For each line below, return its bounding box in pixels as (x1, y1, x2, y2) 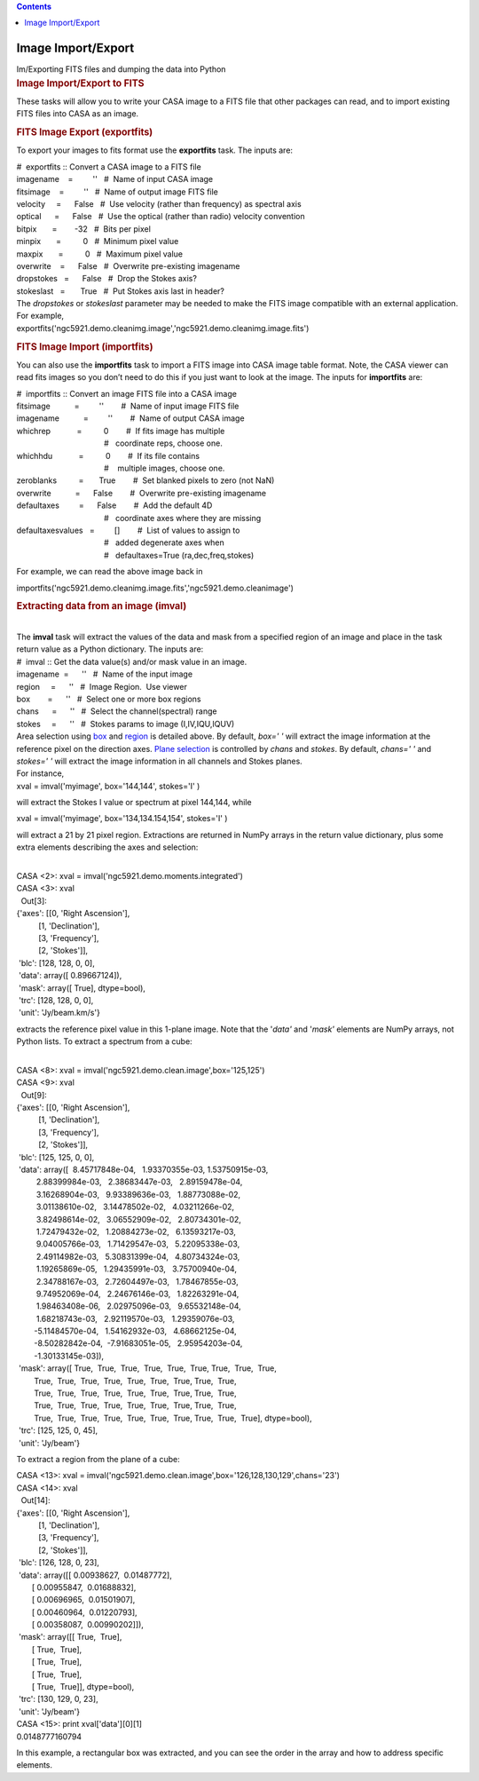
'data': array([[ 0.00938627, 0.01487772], (18, 1570, 172, 1580)
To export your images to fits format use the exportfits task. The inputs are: (16, 145, 293, 155)
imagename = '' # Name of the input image (16, 669, 193, 679)
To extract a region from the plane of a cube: (16, 1453, 181, 1464)
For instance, (16, 768, 65, 779)
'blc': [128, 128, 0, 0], (18, 957, 95, 968)
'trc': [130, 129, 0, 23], (18, 1694, 98, 1705)
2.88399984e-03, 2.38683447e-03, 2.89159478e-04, (35, 1176, 243, 1187)
